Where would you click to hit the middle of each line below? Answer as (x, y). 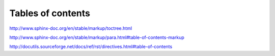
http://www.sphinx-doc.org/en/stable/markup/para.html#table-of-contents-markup (97, 37)
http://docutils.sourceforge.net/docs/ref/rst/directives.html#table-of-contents (91, 47)
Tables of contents (50, 13)
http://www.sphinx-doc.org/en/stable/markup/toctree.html (71, 28)
